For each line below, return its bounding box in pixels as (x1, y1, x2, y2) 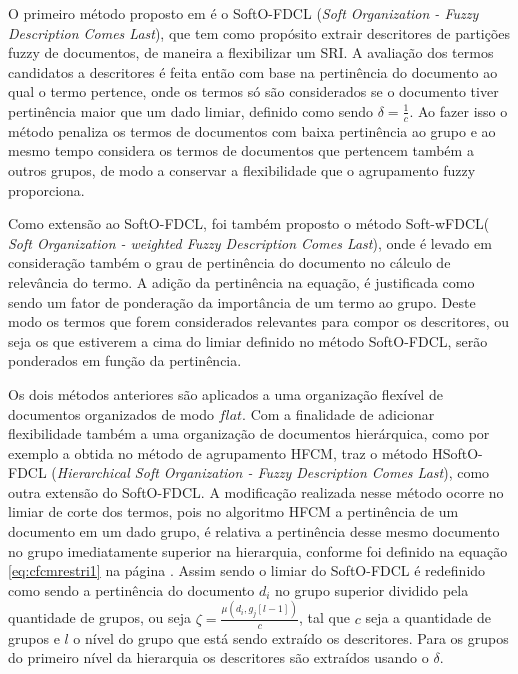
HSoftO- (432, 442, 483, 463)
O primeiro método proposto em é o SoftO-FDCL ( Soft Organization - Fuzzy (8, 3, 479, 23)
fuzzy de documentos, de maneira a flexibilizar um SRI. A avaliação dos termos (8, 42, 494, 63)
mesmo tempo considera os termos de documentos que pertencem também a (8, 140, 474, 161)
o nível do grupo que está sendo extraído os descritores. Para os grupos (73, 627, 509, 648)
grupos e (8, 627, 60, 648)
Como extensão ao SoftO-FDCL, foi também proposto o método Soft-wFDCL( (8, 213, 490, 234)
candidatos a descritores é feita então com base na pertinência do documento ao (8, 61, 498, 82)
